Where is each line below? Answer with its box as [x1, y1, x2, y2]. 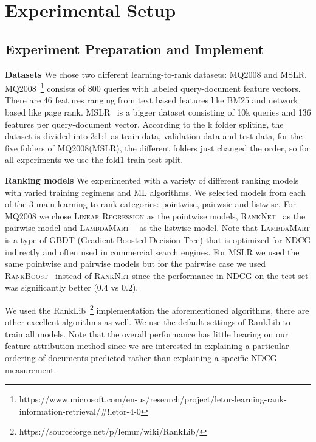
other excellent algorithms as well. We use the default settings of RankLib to [5, 316, 290, 328]
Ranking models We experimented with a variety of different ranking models [5, 173, 299, 186]
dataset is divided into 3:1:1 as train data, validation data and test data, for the [5, 129, 303, 142]
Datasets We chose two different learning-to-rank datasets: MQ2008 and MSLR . [5, 67, 307, 80]
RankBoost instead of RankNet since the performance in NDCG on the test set [5, 269, 309, 281]
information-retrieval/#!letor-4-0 [19, 404, 141, 417]
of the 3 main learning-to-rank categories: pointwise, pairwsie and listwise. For [5, 198, 297, 210]
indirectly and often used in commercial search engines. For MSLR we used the [5, 245, 300, 258]
